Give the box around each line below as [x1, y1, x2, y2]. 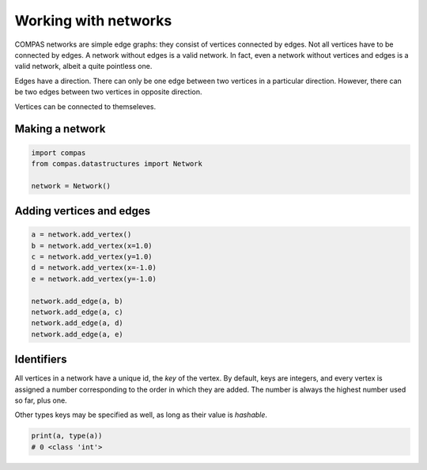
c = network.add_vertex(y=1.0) [31, 252, 153, 261]
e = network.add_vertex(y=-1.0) [31, 274, 157, 283]
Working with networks [14, 12, 172, 29]
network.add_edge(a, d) [31, 319, 124, 328]
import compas [31, 148, 86, 157]
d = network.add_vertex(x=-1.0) [31, 263, 157, 272]
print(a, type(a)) [31, 431, 103, 441]
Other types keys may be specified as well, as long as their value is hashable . [14, 410, 268, 419]
